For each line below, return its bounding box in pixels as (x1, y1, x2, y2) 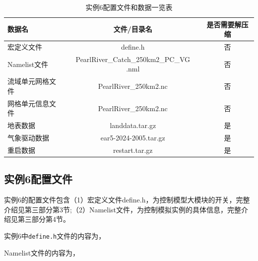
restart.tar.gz (113, 144, 153, 155)
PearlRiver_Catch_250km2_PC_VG (75, 54, 191, 64)
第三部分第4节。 (17, 214, 70, 224)
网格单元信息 (7, 98, 49, 108)
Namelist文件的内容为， (4, 247, 80, 258)
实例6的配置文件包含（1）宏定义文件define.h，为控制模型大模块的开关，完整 (4, 195, 250, 205)
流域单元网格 (7, 76, 49, 86)
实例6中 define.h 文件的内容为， (4, 230, 106, 241)
